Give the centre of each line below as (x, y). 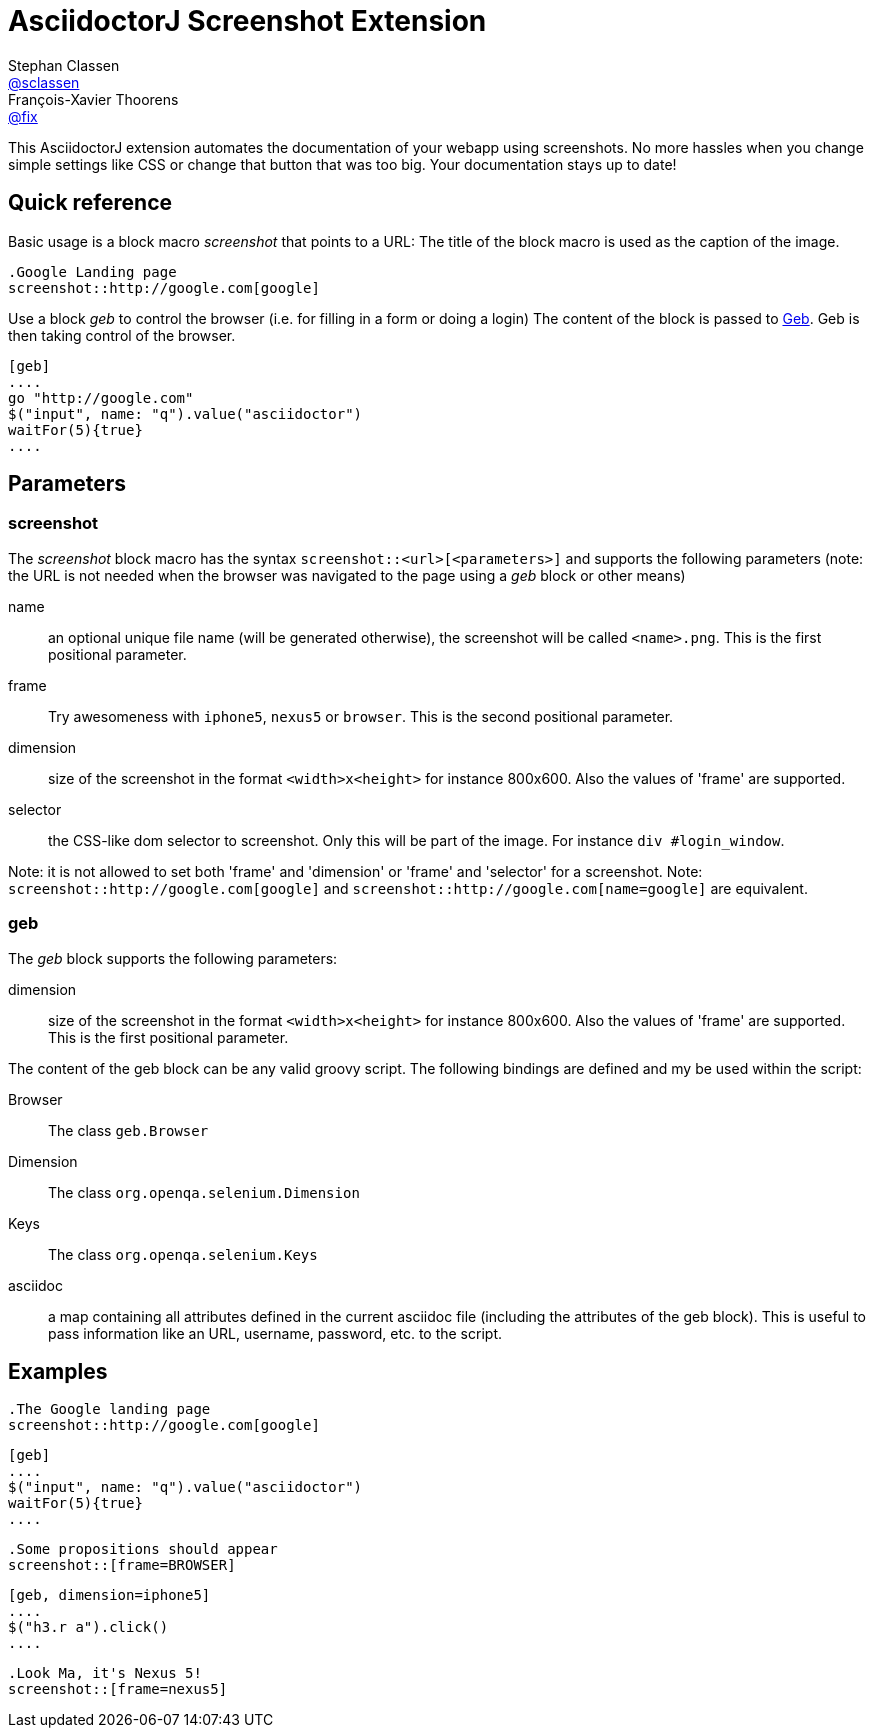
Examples (58, 1371)
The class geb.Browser (128, 1130)
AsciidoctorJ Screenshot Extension (247, 21)
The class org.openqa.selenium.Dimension (204, 1192)
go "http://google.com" (101, 397)
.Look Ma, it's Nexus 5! (105, 1673)
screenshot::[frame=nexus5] (118, 1689)
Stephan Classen (64, 65)
